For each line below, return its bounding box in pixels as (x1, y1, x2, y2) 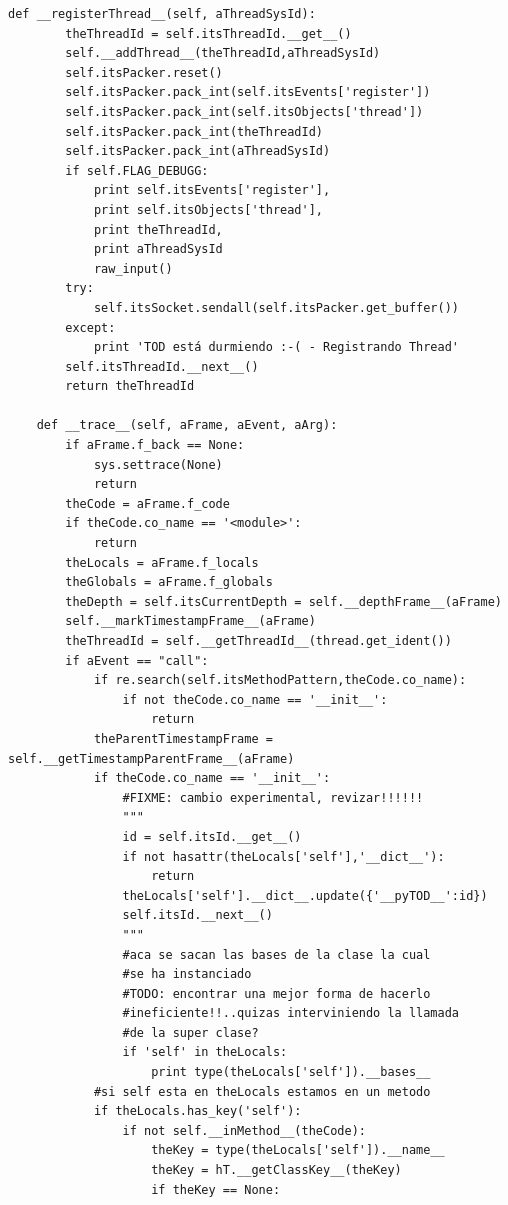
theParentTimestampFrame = (93, 731, 273, 746)
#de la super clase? (122, 1025, 259, 1040)
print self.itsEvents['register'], (93, 183, 331, 198)
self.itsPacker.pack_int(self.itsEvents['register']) (65, 85, 431, 100)
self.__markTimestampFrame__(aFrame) (65, 614, 316, 629)
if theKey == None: (151, 1182, 281, 1197)
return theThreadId (65, 379, 195, 394)
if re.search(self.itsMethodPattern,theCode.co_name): (93, 673, 467, 688)
